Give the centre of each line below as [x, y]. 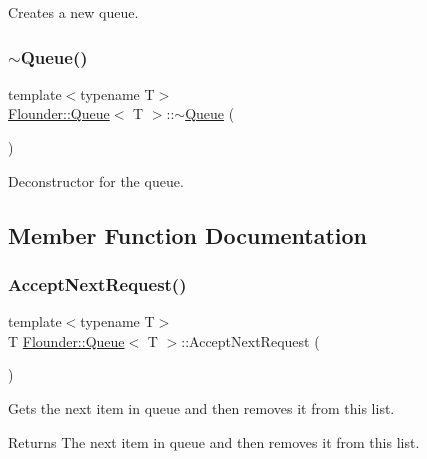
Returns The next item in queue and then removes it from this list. [214, 441]
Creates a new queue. [73, 12]
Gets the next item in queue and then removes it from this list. [201, 407]
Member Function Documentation [188, 234]
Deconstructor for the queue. [96, 180]
